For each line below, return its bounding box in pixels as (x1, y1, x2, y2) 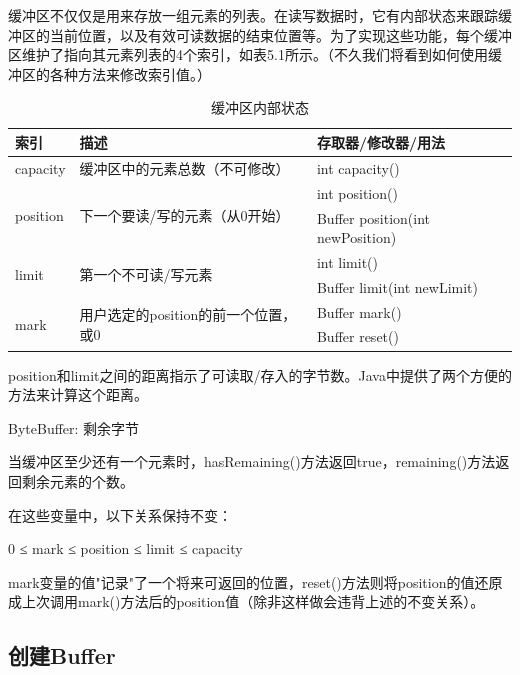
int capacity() (316, 157, 400, 178)
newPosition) (316, 227, 397, 248)
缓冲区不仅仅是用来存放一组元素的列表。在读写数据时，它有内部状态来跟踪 (8, 5, 498, 25)
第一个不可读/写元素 (79, 264, 213, 285)
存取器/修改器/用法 (316, 131, 446, 152)
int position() (316, 182, 398, 203)
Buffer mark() (316, 301, 402, 322)
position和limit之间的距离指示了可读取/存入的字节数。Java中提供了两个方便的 (8, 364, 512, 385)
